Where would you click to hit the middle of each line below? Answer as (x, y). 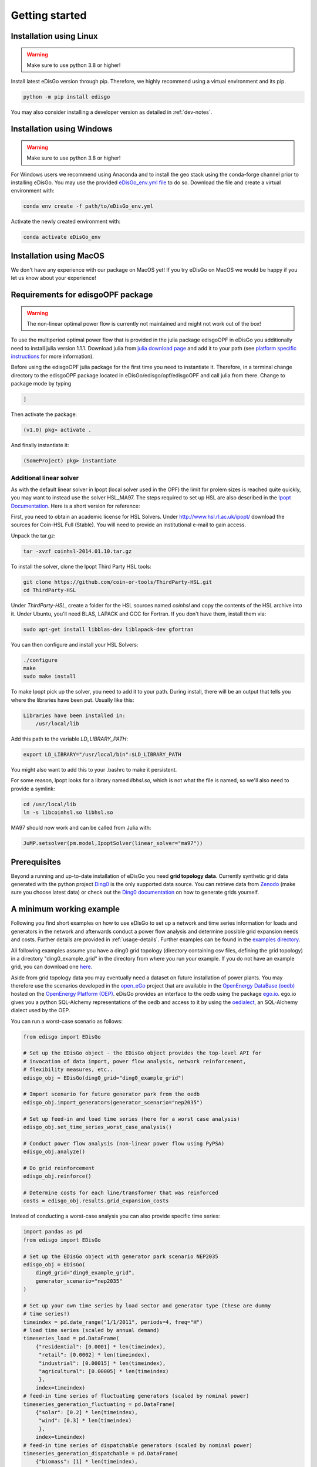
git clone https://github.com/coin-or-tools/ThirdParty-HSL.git (118, 582)
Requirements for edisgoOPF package (82, 294)
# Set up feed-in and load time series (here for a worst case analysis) (131, 1119)
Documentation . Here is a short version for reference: (75, 506)
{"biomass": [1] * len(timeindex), (87, 1462)
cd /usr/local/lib (50, 804)
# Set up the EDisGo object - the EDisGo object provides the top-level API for (142, 1053)
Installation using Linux (54, 36)
